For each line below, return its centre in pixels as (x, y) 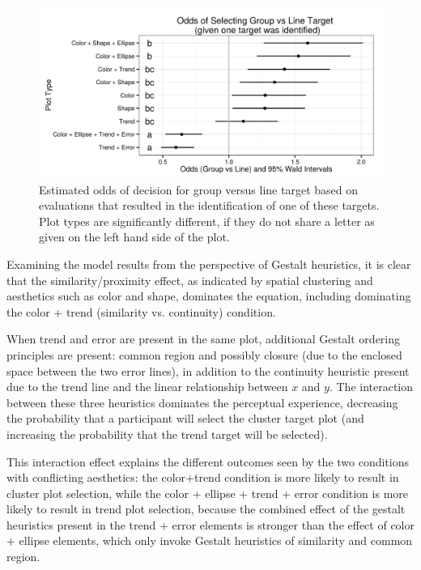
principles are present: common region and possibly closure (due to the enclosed (204, 354)
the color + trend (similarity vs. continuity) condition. (141, 311)
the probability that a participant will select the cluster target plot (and (185, 418)
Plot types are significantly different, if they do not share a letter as (207, 221)
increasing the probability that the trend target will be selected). (167, 434)
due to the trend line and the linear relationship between (147, 387)
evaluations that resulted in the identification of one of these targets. (209, 205)
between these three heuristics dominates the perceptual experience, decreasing (202, 402)
